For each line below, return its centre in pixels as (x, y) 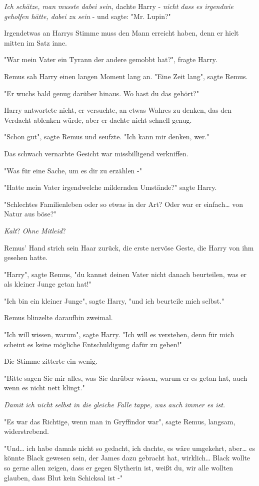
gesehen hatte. (26, 257)
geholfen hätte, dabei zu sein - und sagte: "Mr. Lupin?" (87, 16)
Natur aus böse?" (30, 214)
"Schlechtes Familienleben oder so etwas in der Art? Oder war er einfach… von (124, 204)
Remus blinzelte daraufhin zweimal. (58, 317)
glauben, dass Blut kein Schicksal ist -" (63, 477)
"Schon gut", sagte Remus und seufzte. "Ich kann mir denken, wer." (107, 137)
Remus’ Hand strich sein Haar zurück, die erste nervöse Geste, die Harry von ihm (129, 247)
